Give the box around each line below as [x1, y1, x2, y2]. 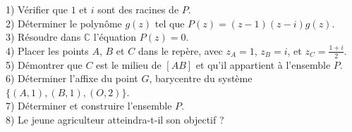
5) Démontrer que [6, 57, 83, 72]
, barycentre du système [149, 71, 253, 86]
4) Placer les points [6, 43, 89, 58]
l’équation [93, 29, 137, 44]
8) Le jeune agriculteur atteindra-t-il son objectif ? [6, 112, 224, 126]
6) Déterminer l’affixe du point [6, 71, 138, 86]
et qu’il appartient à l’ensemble [195, 57, 331, 72]
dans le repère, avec [138, 43, 223, 58]
